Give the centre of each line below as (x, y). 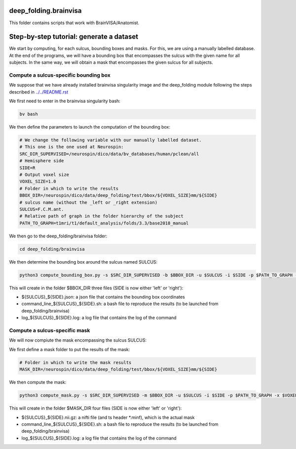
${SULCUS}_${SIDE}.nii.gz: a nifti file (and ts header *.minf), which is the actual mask (108, 417)
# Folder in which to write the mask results (75, 362)
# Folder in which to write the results (69, 188)
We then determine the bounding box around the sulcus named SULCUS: (83, 262)
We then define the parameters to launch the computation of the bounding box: (90, 127)
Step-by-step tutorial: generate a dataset (74, 37)
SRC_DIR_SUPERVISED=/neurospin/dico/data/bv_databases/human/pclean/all (109, 154)
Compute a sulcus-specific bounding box (60, 75)
